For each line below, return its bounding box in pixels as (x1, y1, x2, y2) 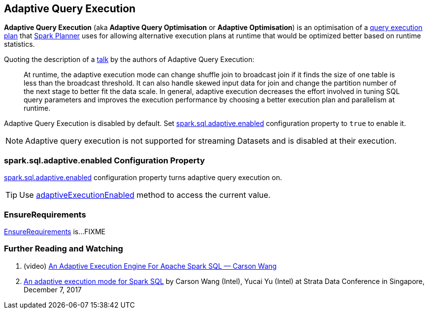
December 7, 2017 (24, 285, 82, 294)
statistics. (4, 40, 35, 49)
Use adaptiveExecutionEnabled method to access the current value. (19, 190, 271, 200)
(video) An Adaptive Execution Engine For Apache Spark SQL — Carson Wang (24, 261, 277, 270)
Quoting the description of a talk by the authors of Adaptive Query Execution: (4, 55, 255, 64)
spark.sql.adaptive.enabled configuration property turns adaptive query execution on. (4, 173, 282, 182)
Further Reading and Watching (4, 244, 123, 254)
